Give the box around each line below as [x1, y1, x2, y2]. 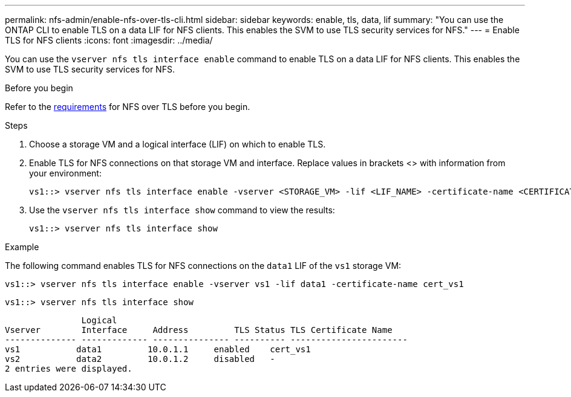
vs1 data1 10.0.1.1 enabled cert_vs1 [5, 344, 311, 354]
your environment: [29, 168, 102, 178]
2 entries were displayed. [5, 364, 132, 373]
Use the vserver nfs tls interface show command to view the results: [29, 205, 335, 215]
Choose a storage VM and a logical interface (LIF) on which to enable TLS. [29, 139, 326, 149]
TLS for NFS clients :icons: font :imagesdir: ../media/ [5, 35, 213, 45]
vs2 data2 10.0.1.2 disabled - [5, 354, 275, 364]
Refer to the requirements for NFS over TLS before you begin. [5, 102, 250, 112]
